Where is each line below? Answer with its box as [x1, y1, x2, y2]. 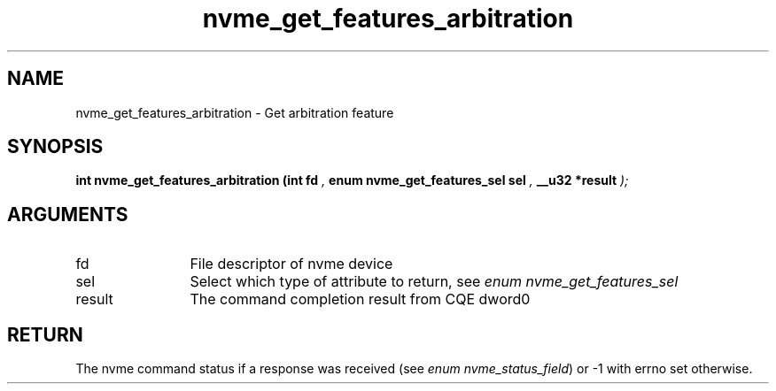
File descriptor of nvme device [190, 255, 393, 273]
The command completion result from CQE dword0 [190, 290, 531, 309]
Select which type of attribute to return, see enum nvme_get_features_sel [190, 272, 679, 291]
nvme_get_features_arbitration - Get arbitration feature [75, 104, 394, 120]
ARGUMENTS [7, 203, 128, 226]
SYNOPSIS [7, 135, 104, 158]
